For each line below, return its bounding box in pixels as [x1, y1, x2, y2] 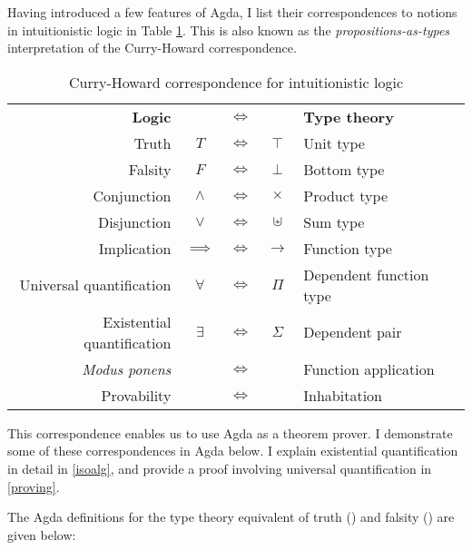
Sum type [303, 211, 365, 232]
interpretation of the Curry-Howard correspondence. [7, 38, 297, 57]
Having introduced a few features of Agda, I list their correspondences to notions [7, 3, 457, 21]
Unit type [303, 132, 365, 153]
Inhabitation [303, 384, 382, 406]
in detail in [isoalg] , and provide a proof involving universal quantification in [7, 458, 432, 477]
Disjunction [98, 211, 172, 232]
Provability [101, 384, 172, 406]
